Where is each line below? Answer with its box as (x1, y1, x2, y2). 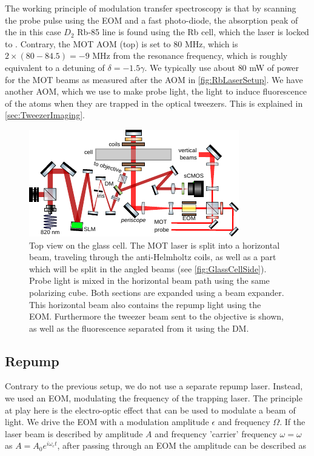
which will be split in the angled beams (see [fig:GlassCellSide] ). (29, 262, 267, 275)
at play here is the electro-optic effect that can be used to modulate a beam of (5, 403, 296, 416)
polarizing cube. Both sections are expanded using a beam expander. (29, 286, 284, 298)
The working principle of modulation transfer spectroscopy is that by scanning (5, 2, 296, 14)
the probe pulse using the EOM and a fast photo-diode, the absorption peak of (5, 13, 298, 26)
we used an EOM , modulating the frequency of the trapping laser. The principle (5, 392, 302, 404)
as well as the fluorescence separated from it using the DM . (29, 321, 249, 334)
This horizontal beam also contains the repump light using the (29, 298, 261, 310)
